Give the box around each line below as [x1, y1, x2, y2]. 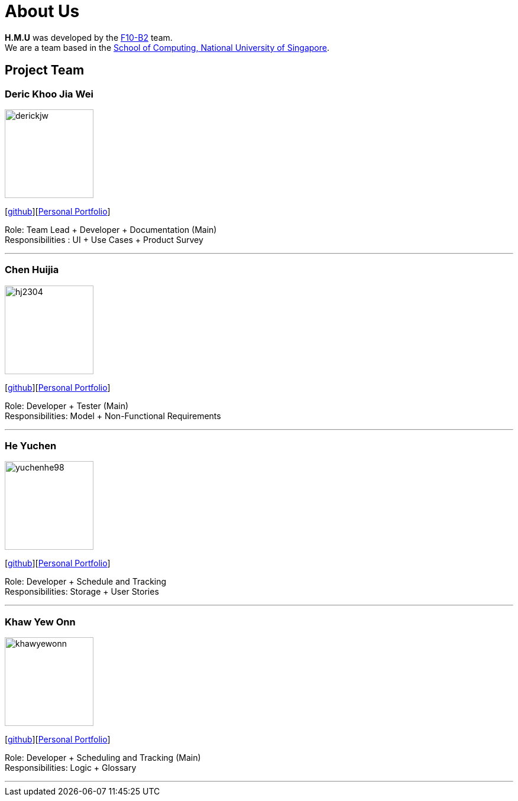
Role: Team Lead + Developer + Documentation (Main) [5, 224, 217, 235]
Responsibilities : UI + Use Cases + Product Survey [5, 234, 203, 245]
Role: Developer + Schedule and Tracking [5, 576, 167, 587]
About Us [5, 1, 80, 21]
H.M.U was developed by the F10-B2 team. [5, 32, 173, 43]
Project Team [5, 63, 85, 78]
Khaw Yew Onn [5, 615, 76, 628]
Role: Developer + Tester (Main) [5, 400, 129, 411]
